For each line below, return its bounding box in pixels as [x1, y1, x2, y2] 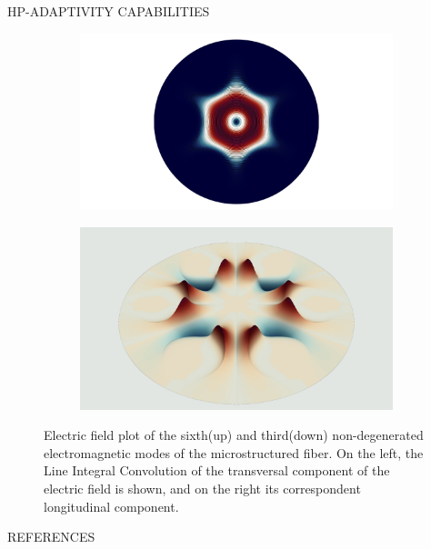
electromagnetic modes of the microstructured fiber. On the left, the [44, 443, 424, 462]
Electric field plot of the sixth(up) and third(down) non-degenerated [44, 425, 424, 444]
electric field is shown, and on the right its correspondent [44, 478, 361, 497]
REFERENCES [7, 527, 95, 546]
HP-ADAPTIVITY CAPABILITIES [7, 2, 210, 20]
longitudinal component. [44, 496, 179, 515]
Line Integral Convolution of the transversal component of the [44, 461, 390, 480]
